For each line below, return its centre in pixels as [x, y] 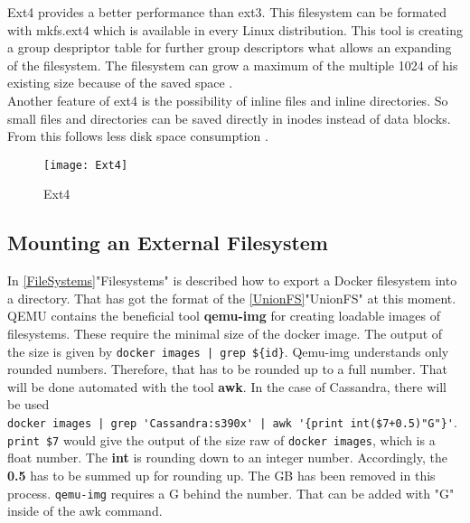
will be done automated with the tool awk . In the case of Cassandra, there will [227, 386]
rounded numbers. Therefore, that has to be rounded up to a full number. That [227, 369]
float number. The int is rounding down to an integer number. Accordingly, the [227, 458]
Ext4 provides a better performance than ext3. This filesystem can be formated [227, 12]
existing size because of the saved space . [120, 83]
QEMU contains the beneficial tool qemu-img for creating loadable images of [224, 316]
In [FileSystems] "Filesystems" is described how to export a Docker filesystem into [232, 280]
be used [28, 404]
